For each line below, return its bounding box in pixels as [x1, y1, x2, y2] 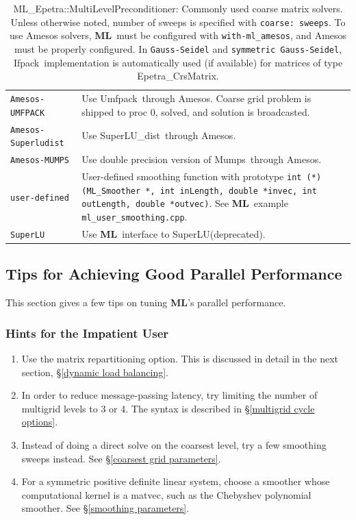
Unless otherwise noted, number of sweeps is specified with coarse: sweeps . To [10, 14, 346, 29]
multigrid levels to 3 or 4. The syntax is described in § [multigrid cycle [21, 401, 315, 415]
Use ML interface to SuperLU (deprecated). [81, 226, 266, 240]
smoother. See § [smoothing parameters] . [21, 501, 190, 515]
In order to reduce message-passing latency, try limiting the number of [21, 388, 318, 402]
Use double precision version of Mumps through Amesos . [81, 152, 322, 166]
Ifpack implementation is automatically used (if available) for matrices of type [13, 55, 343, 69]
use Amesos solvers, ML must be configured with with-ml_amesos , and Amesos [9, 28, 347, 42]
